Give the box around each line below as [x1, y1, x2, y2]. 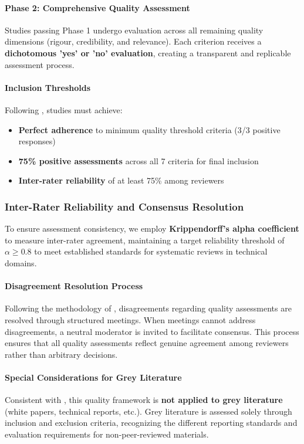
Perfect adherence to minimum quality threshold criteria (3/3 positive [18, 123, 281, 135]
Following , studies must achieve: [5, 103, 123, 116]
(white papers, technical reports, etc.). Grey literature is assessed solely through [5, 405, 292, 417]
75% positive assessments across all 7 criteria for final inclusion [18, 154, 259, 167]
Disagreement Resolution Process [5, 280, 143, 292]
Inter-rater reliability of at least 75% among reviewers [18, 174, 224, 187]
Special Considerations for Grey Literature [5, 371, 182, 383]
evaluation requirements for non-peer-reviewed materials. [5, 428, 209, 440]
